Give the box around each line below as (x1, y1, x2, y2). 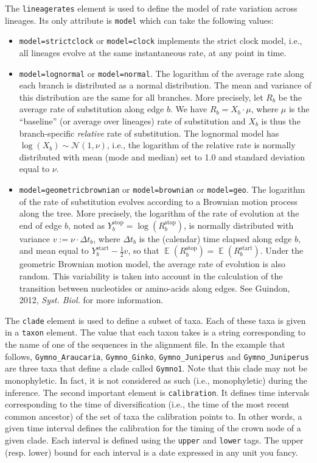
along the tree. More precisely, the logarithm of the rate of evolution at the (19, 207, 299, 220)
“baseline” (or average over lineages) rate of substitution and (19, 115, 246, 127)
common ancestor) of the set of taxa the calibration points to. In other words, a (5, 409, 302, 422)
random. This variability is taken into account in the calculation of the (19, 270, 283, 282)
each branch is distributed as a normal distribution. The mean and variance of (19, 79, 312, 92)
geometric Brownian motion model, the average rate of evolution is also (19, 257, 285, 270)
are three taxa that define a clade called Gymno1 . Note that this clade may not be (5, 362, 307, 375)
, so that (128, 244, 159, 257)
